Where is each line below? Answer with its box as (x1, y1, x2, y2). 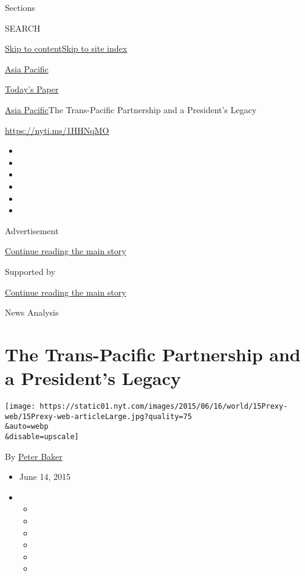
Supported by (5, 265, 55, 277)
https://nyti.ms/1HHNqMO (5, 123, 109, 136)
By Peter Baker (5, 449, 63, 462)
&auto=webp (5, 422, 49, 431)
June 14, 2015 (19, 470, 70, 483)
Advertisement (5, 224, 59, 237)
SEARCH (5, 21, 41, 34)
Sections (5, 1, 35, 13)
